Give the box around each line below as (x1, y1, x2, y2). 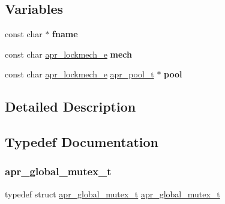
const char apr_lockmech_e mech (5, 47, 132, 60)
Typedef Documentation (5, 133, 158, 151)
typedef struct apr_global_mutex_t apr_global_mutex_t (5, 187, 220, 200)
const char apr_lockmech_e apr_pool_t (5, 68, 154, 80)
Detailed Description (5, 97, 136, 116)
